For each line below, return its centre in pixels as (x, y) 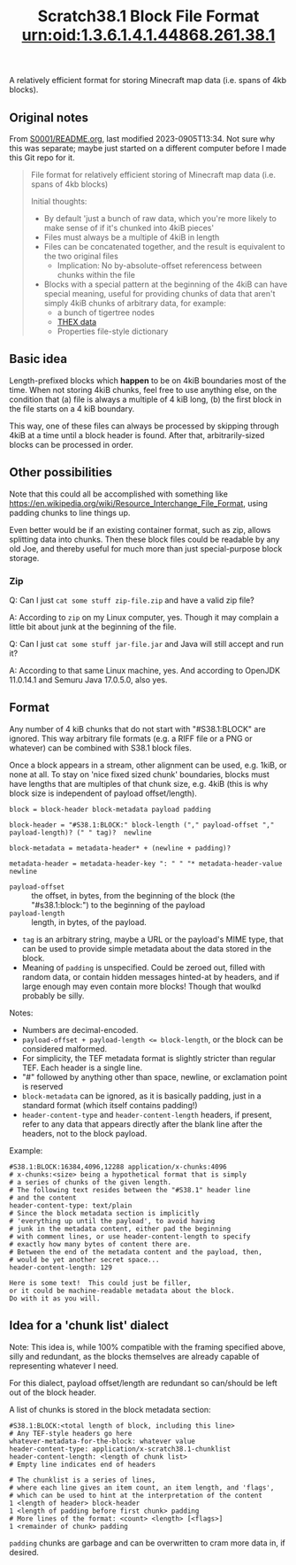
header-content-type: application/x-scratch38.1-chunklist (120, 1449)
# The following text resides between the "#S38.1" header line (130, 1190)
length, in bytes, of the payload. (89, 921)
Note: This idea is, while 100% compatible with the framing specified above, (147, 1346)
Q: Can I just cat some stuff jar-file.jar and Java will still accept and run (147, 644)
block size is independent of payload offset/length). (103, 793)
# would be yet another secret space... (85, 1260)
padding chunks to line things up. (70, 513)
